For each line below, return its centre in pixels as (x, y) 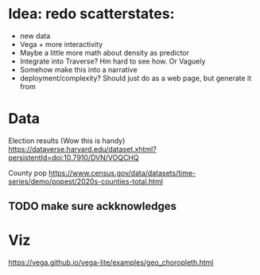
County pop (28, 172)
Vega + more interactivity (61, 44)
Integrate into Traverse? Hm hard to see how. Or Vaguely (113, 61)
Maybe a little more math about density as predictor (104, 52)
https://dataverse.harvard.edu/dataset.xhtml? (82, 149)
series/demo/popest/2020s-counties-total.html (85, 181)
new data (35, 36)
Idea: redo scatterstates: (91, 14)
